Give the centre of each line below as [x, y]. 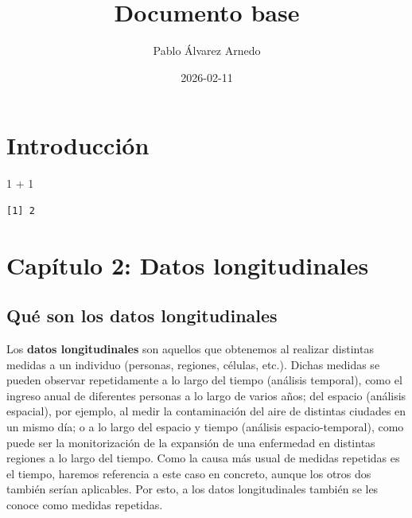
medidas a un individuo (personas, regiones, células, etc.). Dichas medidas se [193, 364]
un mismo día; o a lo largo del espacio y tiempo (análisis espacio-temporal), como [205, 426]
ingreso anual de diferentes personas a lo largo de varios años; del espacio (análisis [206, 395]
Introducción [78, 145]
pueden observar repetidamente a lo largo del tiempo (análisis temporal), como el [204, 380]
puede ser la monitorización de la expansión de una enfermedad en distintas [191, 442]
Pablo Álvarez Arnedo [207, 51]
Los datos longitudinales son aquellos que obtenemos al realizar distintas [190, 349]
